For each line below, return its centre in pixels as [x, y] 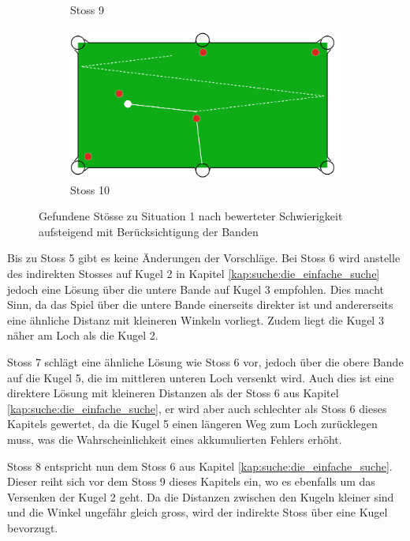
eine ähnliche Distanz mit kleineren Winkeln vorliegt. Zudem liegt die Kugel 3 [196, 319]
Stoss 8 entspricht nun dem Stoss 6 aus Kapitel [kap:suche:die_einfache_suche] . [200, 466]
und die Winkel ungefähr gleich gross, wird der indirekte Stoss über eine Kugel [198, 512]
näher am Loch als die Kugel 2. [83, 335]
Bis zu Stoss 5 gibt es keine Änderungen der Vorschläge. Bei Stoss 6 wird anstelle [204, 258]
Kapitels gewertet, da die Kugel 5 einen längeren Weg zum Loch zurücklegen [192, 424]
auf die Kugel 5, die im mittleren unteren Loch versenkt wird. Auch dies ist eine [201, 377]
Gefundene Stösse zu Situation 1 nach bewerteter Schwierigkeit [191, 216]
